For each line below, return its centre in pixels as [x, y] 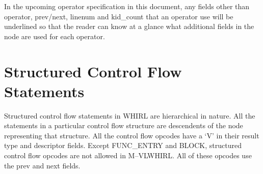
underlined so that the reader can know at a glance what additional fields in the [129, 26]
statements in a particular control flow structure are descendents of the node [124, 125]
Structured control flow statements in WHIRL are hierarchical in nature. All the [130, 115]
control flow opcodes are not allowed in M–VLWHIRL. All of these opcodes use [128, 155]
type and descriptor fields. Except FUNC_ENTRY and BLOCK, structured [123, 145]
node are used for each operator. [55, 36]
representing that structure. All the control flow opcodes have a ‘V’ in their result [132, 135]
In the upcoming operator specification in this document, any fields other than [127, 6]
